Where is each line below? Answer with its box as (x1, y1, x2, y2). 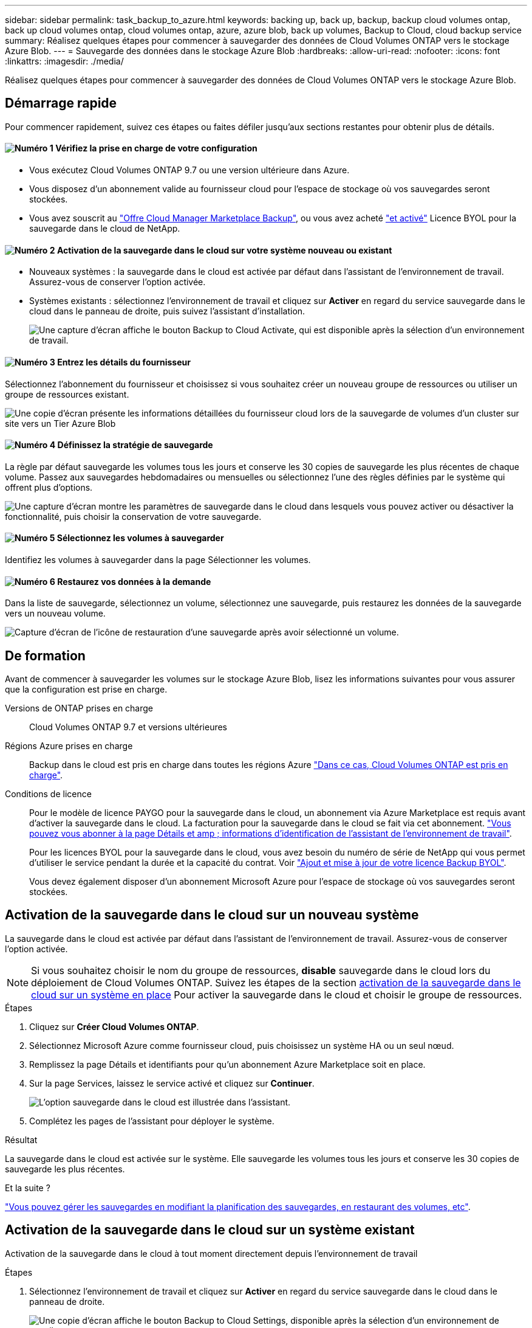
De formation (5, 648, 86, 663)
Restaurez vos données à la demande (57, 576, 211, 587)
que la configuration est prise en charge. (5, 684, 168, 694)
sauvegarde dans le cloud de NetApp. (29, 223, 180, 234)
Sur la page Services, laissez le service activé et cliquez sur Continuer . (29, 1077, 315, 1088)
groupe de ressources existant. (5, 389, 129, 399)
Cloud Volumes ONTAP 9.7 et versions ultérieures (29, 722, 228, 732)
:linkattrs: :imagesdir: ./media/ (5, 56, 124, 66)
